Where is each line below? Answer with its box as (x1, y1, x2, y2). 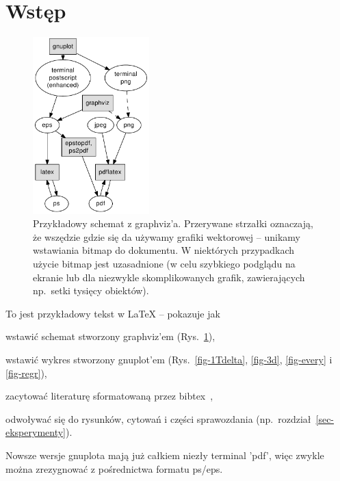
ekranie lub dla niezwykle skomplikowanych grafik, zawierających (33, 270, 305, 284)
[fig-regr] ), (5, 365, 47, 380)
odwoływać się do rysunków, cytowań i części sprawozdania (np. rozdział (5, 411, 311, 426)
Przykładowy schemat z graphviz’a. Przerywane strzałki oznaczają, (33, 216, 313, 231)
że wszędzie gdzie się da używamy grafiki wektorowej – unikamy (33, 229, 300, 244)
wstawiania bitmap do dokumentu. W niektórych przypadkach (33, 243, 295, 257)
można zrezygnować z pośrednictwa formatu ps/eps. (5, 461, 223, 476)
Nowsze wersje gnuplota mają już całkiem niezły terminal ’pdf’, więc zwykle (5, 447, 324, 462)
